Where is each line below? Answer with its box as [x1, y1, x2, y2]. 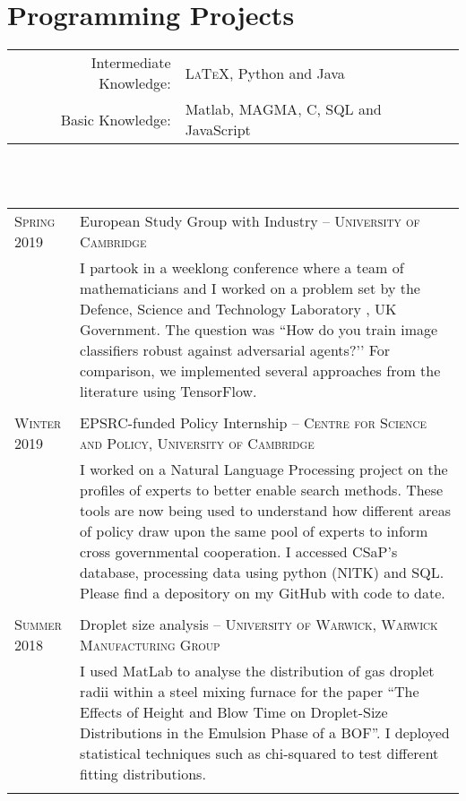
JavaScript [185, 119, 251, 141]
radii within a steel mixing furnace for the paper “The [80, 681, 419, 702]
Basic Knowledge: [60, 108, 171, 130]
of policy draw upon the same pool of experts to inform [80, 521, 428, 542]
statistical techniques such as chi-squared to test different [80, 743, 439, 764]
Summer [14, 614, 62, 635]
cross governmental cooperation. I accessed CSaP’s [80, 541, 398, 563]
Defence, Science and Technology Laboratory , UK [80, 298, 397, 320]
